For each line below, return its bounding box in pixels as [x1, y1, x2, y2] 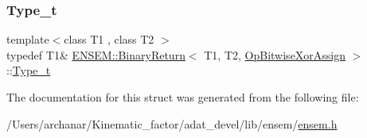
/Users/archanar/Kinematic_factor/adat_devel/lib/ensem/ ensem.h [6, 115, 338, 132]
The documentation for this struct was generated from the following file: [6, 89, 359, 105]
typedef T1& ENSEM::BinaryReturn [6, 46, 185, 63]
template [6, 31, 49, 48]
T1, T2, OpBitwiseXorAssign [204, 46, 346, 63]
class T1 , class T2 [64, 31, 154, 48]
